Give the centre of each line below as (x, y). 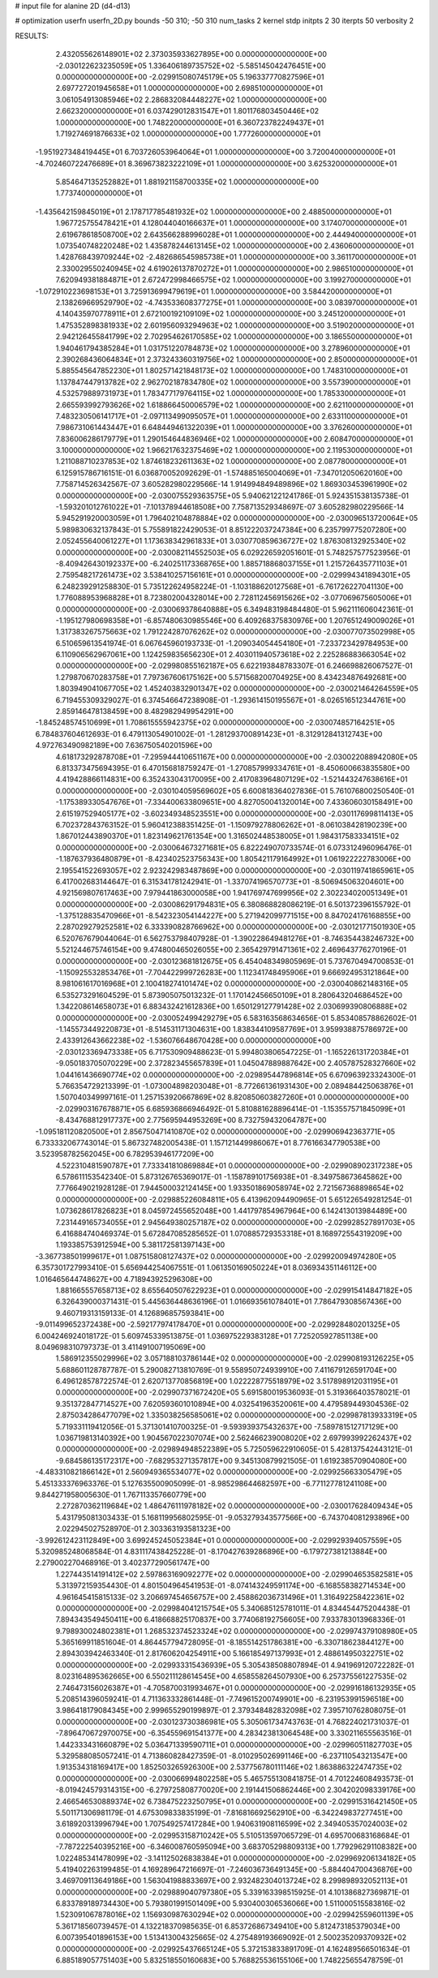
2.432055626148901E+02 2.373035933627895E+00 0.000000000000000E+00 (191, 54)
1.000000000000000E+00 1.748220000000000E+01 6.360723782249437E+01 (190, 123)
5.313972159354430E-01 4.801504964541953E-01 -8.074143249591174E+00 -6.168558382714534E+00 (230, 1585)
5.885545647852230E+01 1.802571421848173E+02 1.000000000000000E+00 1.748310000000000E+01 (232, 371)
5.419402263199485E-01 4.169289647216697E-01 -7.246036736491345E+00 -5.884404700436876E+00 (234, 1869)
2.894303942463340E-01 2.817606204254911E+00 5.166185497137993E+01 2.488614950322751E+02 (230, 1653)
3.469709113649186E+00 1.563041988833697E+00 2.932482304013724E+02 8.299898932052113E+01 (232, 1881)
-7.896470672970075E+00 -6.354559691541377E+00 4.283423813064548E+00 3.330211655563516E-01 (234, 1733)
